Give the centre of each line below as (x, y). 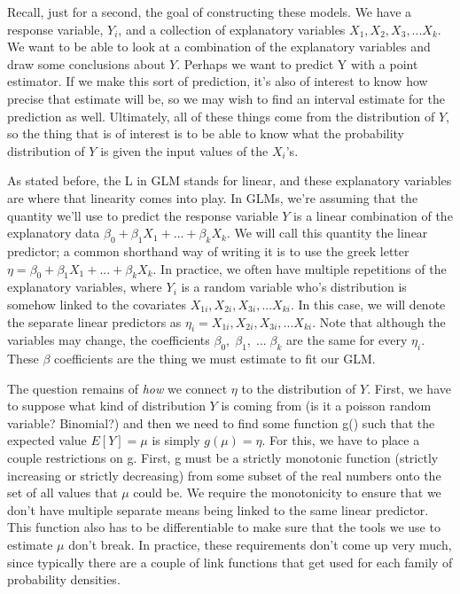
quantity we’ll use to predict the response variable (143, 215)
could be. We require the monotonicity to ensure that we (287, 492)
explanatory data (54, 233)
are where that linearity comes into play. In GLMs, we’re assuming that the (213, 197)
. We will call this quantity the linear (327, 233)
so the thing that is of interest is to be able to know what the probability (206, 133)
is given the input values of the (184, 150)
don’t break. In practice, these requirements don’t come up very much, (260, 545)
